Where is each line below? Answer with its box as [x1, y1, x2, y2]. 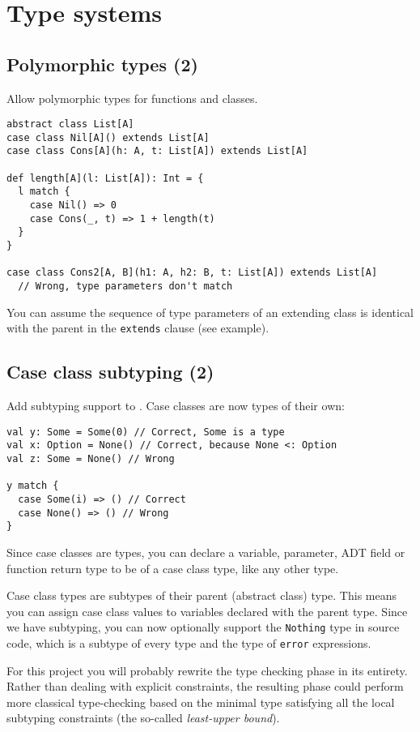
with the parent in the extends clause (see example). [6, 319, 269, 336]
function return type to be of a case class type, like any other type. [6, 559, 339, 576]
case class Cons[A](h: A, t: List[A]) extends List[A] [6, 145, 308, 157]
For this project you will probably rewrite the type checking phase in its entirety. [6, 661, 408, 678]
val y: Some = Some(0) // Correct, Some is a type [6, 426, 285, 438]
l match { [18, 186, 70, 198]
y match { [6, 480, 59, 492]
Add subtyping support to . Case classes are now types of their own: [6, 397, 345, 414]
